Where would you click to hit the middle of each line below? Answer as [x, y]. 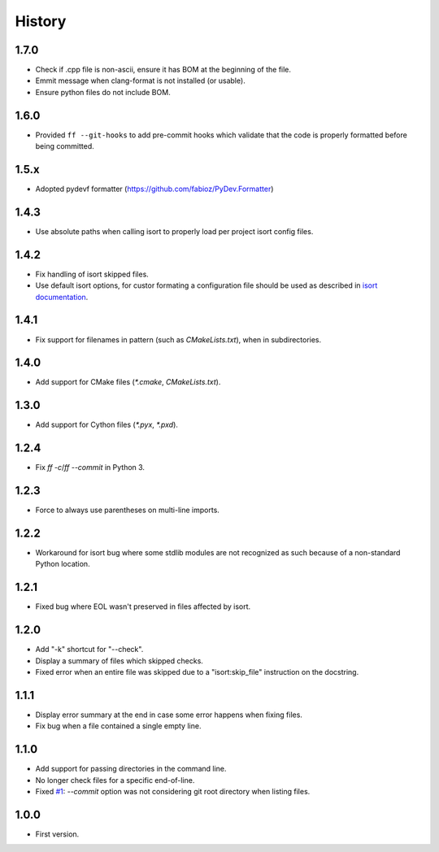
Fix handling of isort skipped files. [92, 274]
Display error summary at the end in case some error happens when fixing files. [169, 715]
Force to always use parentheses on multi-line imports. [127, 510]
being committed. [65, 146]
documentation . [62, 297]
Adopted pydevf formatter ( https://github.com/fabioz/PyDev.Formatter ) [154, 189]
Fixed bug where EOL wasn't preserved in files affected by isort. [143, 606]
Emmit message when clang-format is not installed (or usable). [140, 80]
